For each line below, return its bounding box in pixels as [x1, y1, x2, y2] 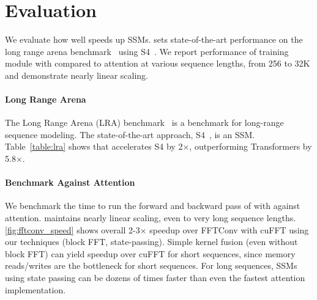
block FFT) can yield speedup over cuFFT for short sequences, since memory [5, 247, 296, 260]
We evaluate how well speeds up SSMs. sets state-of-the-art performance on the [5, 33, 303, 46]
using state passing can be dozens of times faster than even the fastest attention [5, 271, 305, 284]
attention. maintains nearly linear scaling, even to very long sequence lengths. [5, 211, 296, 224]
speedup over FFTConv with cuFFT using [149, 223, 309, 236]
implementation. [5, 283, 66, 296]
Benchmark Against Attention [5, 176, 135, 189]
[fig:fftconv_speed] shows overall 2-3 [5, 223, 140, 236]
